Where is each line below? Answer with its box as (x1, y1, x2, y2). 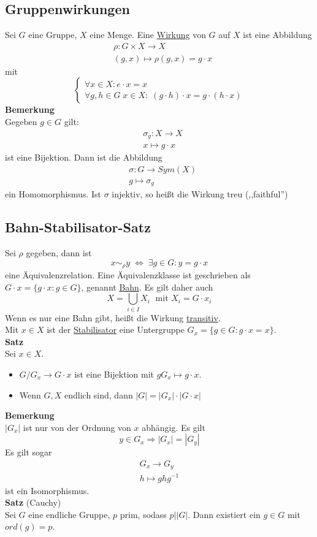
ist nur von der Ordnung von (23, 421, 131, 433)
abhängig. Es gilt (142, 421, 205, 433)
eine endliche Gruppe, (28, 508, 110, 520)
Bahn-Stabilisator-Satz (5, 218, 151, 237)
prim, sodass (120, 508, 167, 520)
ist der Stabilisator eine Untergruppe (47, 323, 185, 336)
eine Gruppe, (28, 28, 77, 41)
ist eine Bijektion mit (74, 368, 154, 380)
